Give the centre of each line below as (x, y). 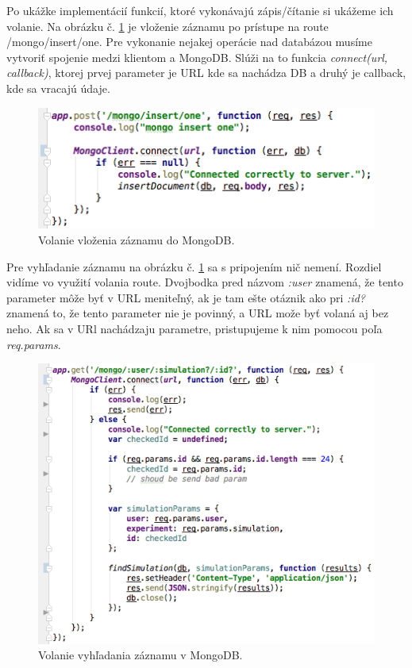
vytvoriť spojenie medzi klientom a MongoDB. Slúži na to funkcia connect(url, (197, 57)
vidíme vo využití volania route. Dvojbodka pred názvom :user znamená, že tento (205, 282)
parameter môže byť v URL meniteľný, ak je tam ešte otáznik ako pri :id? (186, 297)
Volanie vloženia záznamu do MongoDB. (137, 240)
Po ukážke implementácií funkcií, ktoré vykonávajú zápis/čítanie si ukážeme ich (200, 10)
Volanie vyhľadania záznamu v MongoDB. (141, 655)
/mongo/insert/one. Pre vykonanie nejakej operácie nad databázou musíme (189, 42)
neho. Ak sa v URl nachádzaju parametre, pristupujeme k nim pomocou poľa (194, 329)
